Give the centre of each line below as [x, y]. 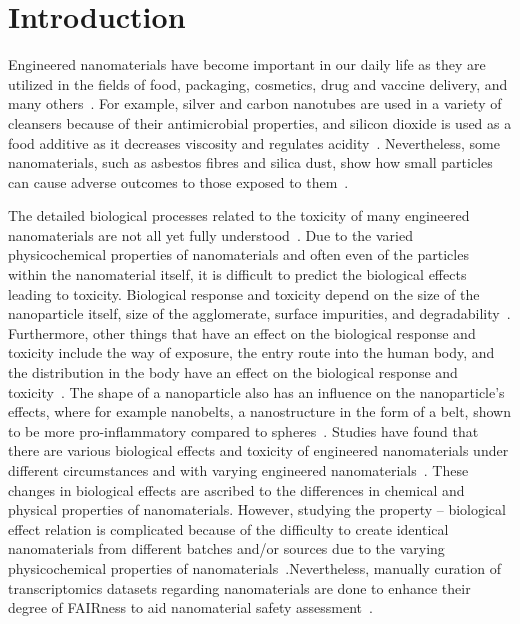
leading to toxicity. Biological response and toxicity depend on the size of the [244, 293]
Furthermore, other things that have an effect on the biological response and [242, 332]
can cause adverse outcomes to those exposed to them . [178, 181]
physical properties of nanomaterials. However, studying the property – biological [257, 509]
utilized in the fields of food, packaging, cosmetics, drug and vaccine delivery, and [258, 83]
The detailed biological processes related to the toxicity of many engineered [239, 215]
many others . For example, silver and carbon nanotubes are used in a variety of [255, 103]
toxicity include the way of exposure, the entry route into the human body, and [251, 352]
